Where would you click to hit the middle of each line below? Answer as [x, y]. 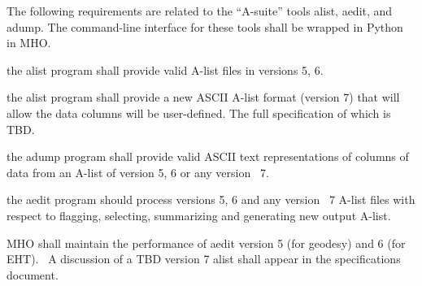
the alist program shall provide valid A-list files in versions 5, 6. [165, 69]
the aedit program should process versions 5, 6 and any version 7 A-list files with [211, 199]
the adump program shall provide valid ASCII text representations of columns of [208, 156]
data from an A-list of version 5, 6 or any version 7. [138, 172]
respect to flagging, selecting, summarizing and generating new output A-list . [199, 215]
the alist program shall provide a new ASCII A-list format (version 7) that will [203, 97]
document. [33, 274]
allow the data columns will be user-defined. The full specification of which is [199, 113]
